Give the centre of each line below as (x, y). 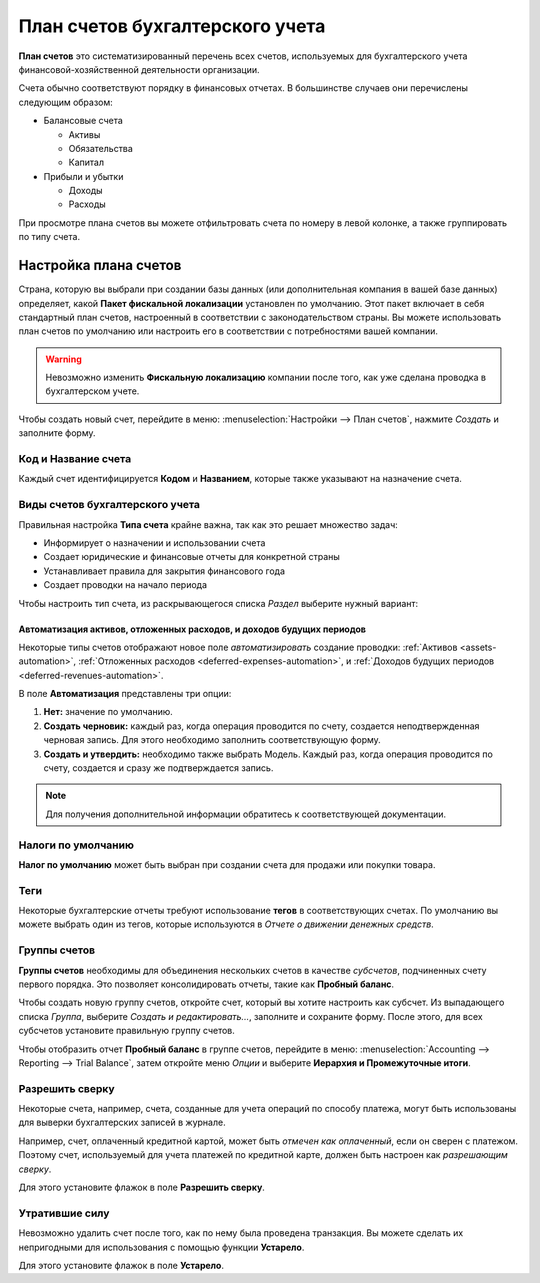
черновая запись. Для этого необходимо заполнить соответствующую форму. (212, 740)
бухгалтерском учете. (92, 391)
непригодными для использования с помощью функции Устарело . (161, 1247)
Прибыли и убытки (83, 176)
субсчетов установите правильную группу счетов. (126, 1031)
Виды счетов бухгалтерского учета (109, 505)
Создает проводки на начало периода (125, 585)
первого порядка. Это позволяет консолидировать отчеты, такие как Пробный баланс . (206, 984)
